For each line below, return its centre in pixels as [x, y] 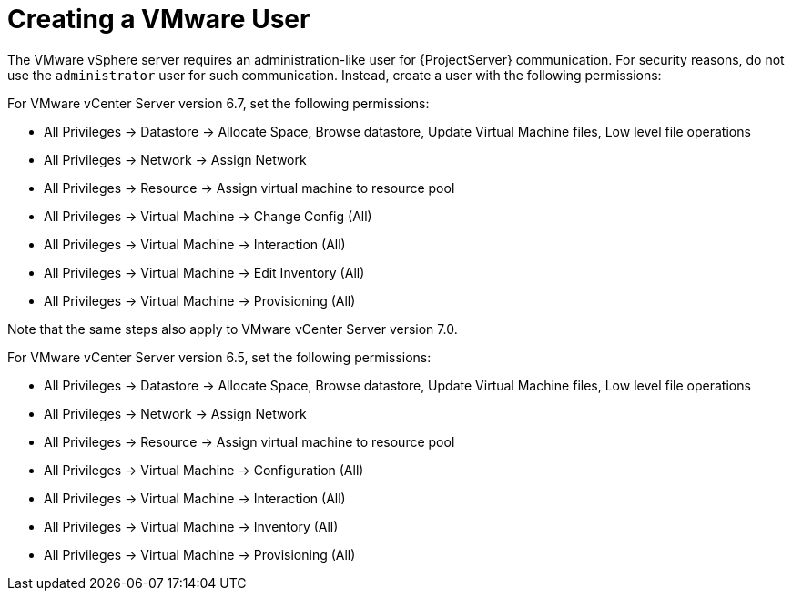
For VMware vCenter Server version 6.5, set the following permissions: [219, 357]
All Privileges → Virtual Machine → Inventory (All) [191, 526]
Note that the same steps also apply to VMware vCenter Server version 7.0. [233, 329]
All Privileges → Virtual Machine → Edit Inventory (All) [204, 272]
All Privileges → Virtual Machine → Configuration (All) [204, 470]
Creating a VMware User [159, 19]
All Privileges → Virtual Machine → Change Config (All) [208, 216]
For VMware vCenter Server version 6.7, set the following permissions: [218, 103]
